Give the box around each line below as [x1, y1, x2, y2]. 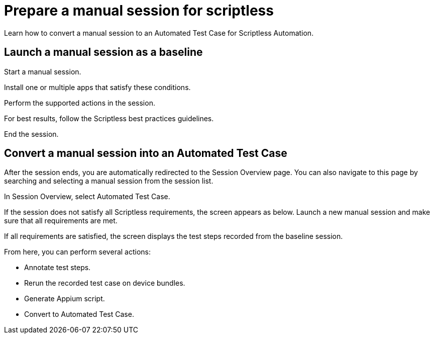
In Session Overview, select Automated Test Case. [4, 192, 170, 201]
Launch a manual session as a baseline [4, 46, 203, 59]
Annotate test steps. [24, 263, 91, 272]
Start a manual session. [4, 67, 81, 76]
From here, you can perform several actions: [4, 247, 151, 257]
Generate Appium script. [24, 294, 105, 303]
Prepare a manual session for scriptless [4, 2, 274, 19]
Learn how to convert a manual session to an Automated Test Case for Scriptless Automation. [4, 28, 314, 37]
